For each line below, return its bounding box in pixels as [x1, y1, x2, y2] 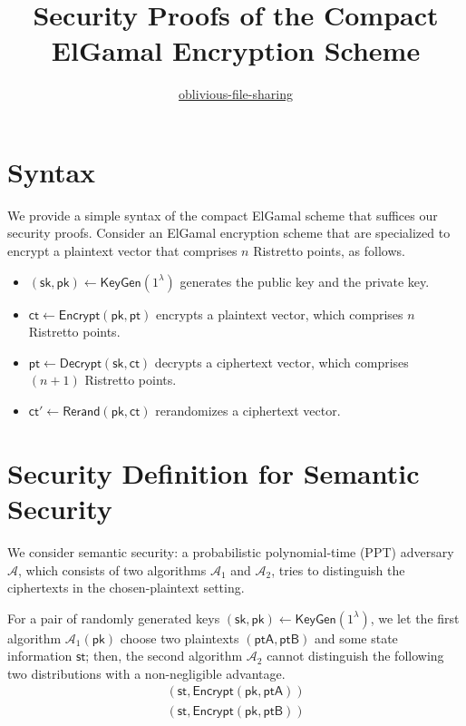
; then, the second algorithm [85, 646, 243, 665]
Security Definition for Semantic [7, 454, 420, 491]
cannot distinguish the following [267, 646, 444, 665]
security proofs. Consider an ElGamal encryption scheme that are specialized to [7, 223, 451, 242]
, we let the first [370, 608, 460, 627]
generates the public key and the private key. [180, 271, 430, 290]
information [7, 646, 73, 665]
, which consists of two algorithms [18, 560, 207, 579]
